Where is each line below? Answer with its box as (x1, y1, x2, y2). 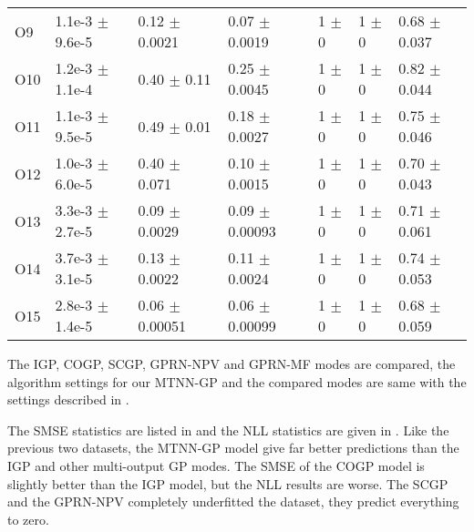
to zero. (7, 509, 49, 528)
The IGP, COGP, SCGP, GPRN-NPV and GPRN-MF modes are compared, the (7, 354, 456, 373)
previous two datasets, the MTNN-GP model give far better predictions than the (7, 438, 459, 457)
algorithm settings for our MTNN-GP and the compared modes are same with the (7, 372, 467, 391)
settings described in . (7, 390, 129, 409)
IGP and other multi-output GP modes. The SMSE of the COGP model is (7, 455, 425, 475)
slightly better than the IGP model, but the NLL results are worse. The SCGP (7, 474, 448, 493)
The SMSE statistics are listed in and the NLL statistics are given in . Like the (7, 420, 449, 439)
